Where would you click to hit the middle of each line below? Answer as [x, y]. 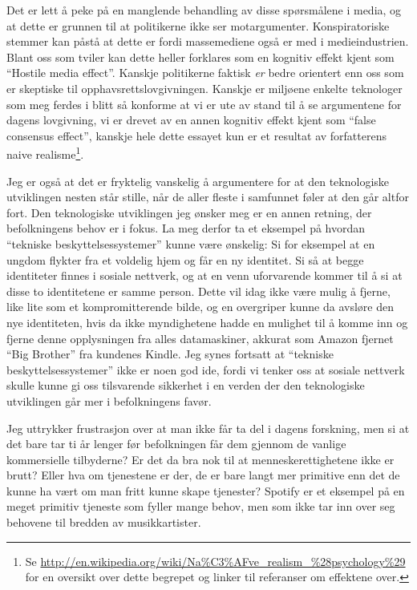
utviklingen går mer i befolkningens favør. [109, 400]
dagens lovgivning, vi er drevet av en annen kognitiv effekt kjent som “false [191, 120]
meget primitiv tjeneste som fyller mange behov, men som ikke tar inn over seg [201, 506]
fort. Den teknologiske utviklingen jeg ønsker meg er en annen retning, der [189, 212]
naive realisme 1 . [45, 153]
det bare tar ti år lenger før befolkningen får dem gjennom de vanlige [176, 444]
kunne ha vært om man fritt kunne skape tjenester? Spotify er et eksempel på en [206, 490]
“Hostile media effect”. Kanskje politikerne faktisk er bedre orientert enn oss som [205, 73]
